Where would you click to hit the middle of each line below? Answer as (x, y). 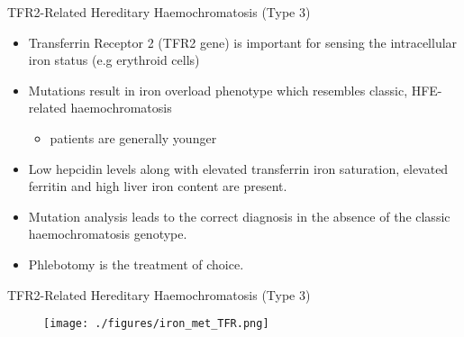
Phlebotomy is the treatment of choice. (136, 264)
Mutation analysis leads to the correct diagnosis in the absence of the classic (239, 216)
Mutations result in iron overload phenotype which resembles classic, (218, 90)
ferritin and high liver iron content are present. (158, 186)
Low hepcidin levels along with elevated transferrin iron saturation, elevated (238, 168)
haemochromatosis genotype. (108, 234)
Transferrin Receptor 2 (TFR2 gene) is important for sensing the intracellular (243, 42)
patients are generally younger (133, 137)
